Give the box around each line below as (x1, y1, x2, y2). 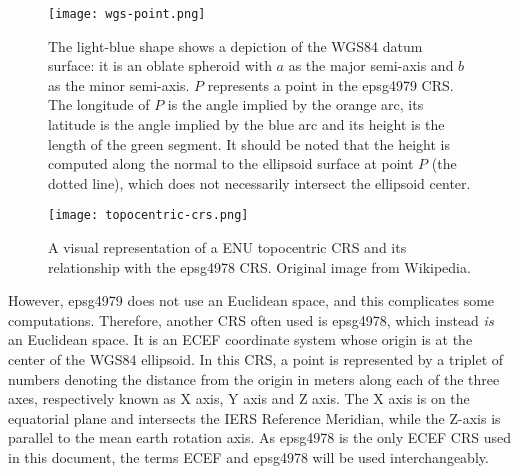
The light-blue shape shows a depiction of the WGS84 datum (48, 35, 423, 56)
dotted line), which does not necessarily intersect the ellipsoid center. (48, 172, 471, 193)
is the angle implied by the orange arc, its (167, 94, 424, 115)
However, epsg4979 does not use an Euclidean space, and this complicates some (8, 290, 495, 311)
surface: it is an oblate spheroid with (48, 55, 272, 76)
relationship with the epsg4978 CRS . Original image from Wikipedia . (48, 256, 471, 277)
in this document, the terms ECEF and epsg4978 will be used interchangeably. (8, 447, 489, 467)
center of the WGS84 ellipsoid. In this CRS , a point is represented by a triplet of (8, 349, 504, 370)
